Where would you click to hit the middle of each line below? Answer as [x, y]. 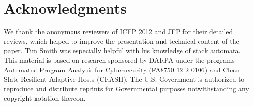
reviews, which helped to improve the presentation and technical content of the [122, 41]
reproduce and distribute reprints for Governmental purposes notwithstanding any [126, 88]
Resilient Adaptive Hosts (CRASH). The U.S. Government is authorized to [133, 79]
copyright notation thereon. [45, 98]
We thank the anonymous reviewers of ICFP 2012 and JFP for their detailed [118, 31]
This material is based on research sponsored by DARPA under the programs [119, 60]
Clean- [232, 69]
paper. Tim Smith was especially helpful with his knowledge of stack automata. [122, 50]
